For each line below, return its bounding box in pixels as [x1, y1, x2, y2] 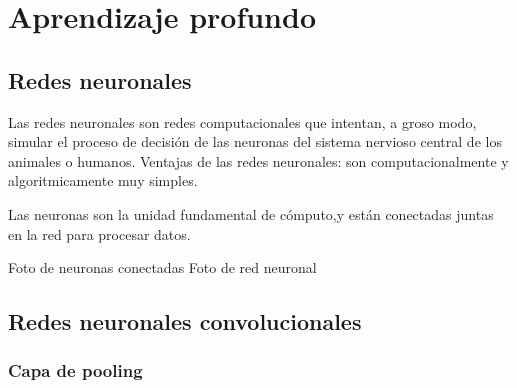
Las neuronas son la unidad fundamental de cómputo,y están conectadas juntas [8, 203, 494, 224]
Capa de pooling [8, 358, 143, 383]
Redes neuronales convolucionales [8, 306, 362, 337]
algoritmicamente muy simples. [8, 170, 198, 191]
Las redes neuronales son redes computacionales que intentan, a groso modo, [8, 111, 477, 132]
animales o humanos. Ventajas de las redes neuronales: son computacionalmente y [8, 150, 509, 171]
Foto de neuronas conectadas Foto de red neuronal [8, 257, 317, 278]
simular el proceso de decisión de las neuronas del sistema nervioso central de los [8, 131, 502, 152]
